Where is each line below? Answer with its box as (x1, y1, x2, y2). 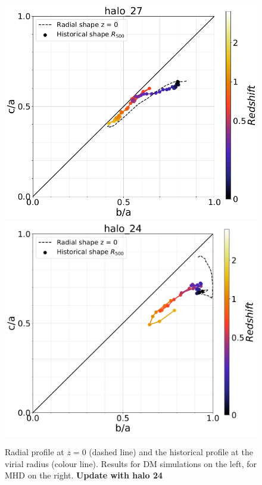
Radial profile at (5, 446, 64, 458)
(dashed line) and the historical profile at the (89, 446, 253, 458)
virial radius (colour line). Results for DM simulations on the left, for (5, 457, 257, 470)
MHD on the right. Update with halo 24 (5, 469, 163, 481)
